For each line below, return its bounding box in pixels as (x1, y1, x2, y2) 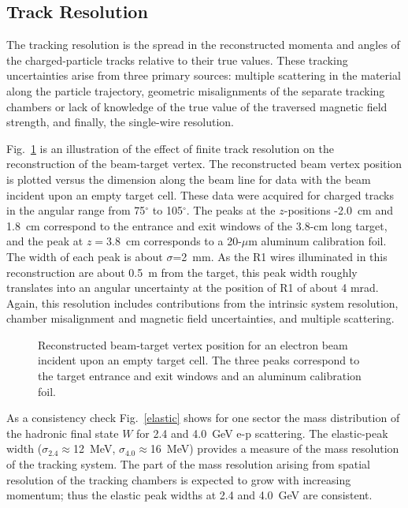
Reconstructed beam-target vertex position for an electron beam (38, 336, 348, 353)
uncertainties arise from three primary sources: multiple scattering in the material (6, 67, 401, 84)
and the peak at (6, 233, 83, 249)
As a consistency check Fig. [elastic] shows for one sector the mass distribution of (6, 409, 400, 426)
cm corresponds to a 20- (125, 233, 242, 249)
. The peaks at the (186, 202, 276, 219)
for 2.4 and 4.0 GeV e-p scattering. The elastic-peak (136, 424, 388, 441)
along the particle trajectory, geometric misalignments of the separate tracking (6, 82, 385, 99)
